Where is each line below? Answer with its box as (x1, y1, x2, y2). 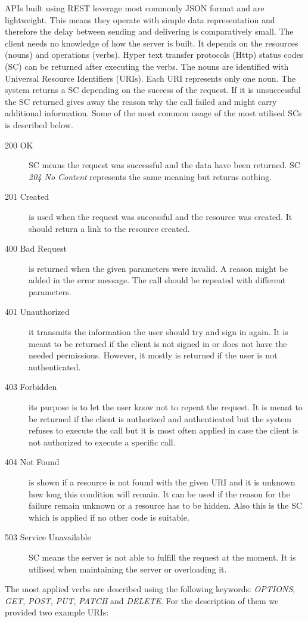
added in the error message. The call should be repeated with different (29, 274, 286, 286)
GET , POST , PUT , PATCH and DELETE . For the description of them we (5, 594, 279, 606)
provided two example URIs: (5, 606, 109, 618)
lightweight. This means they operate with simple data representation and (5, 13, 275, 26)
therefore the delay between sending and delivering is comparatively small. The (5, 25, 294, 38)
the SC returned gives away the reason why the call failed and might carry (5, 95, 277, 107)
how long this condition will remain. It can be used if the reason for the (29, 487, 290, 500)
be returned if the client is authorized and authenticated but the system (29, 412, 291, 425)
